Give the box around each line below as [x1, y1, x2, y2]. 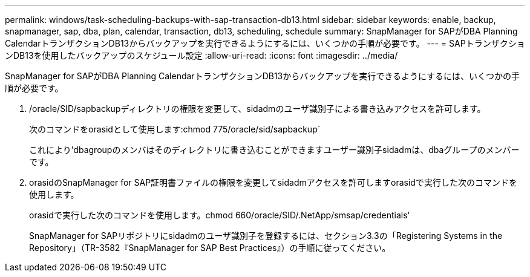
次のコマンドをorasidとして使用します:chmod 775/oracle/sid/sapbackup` [29, 124, 321, 134]
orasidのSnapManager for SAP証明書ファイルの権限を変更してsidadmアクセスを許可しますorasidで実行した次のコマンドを [29, 177, 517, 187]
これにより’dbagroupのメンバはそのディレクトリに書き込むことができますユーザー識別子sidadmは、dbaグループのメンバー [29, 145, 520, 155]
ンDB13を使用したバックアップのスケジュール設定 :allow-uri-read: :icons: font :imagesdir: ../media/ [5, 50, 398, 60]
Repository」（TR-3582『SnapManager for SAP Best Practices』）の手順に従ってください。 [29, 243, 391, 253]
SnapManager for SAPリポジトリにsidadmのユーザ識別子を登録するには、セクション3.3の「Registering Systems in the [29, 230, 503, 241]
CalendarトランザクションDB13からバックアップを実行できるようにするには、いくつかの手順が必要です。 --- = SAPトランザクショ [5, 38, 525, 48]
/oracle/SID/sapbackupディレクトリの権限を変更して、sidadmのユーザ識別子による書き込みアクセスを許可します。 [29, 103, 486, 114]
